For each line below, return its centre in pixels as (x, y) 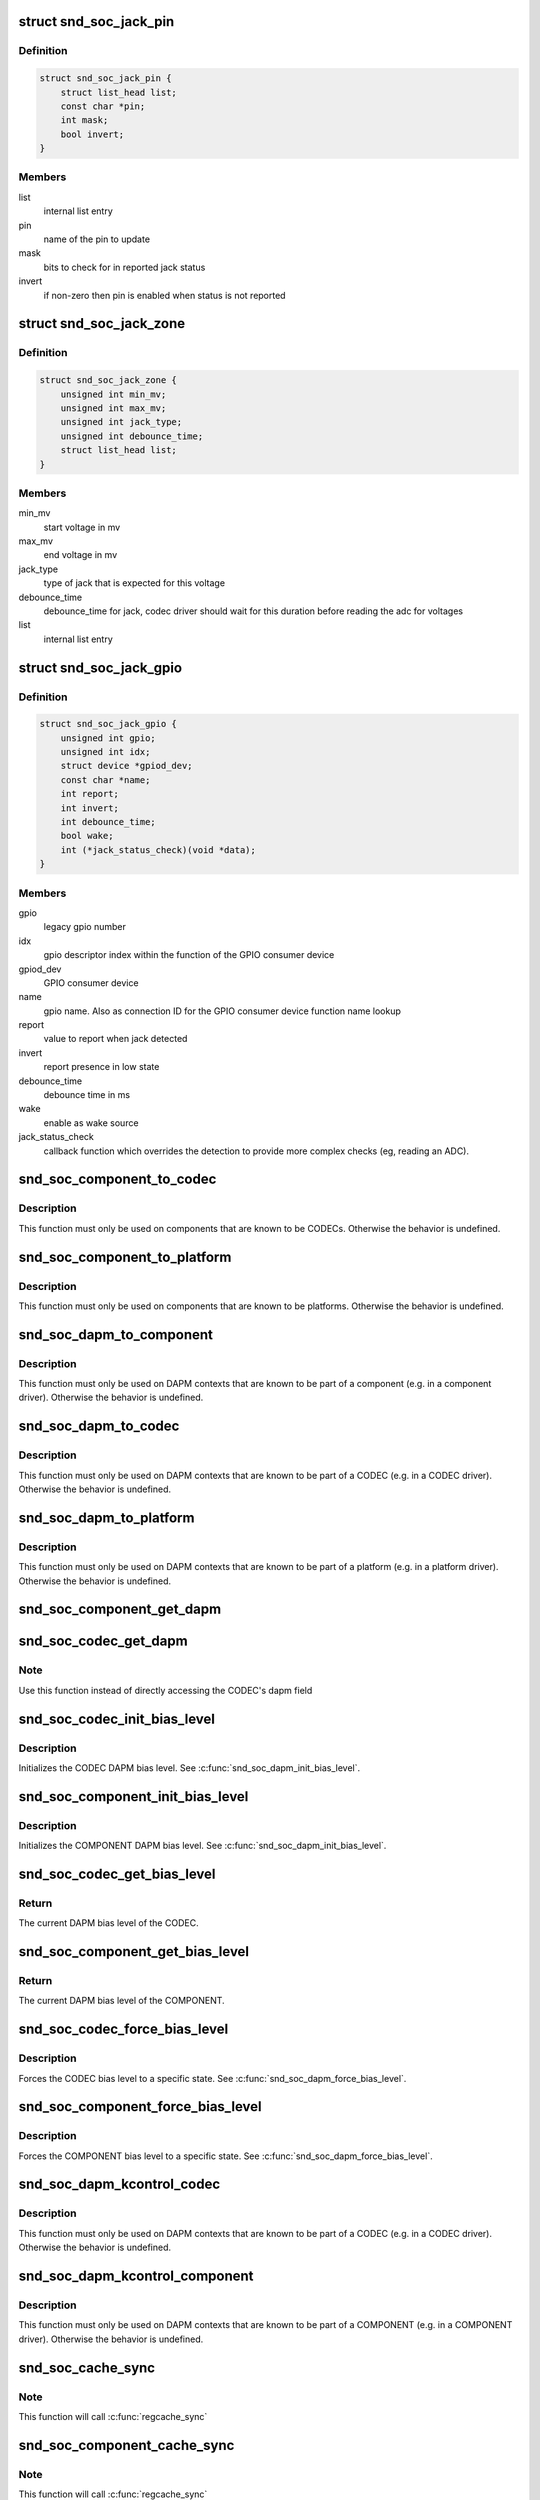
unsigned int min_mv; (113, 394)
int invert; (90, 808)
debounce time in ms (86, 1095)
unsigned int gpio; (108, 738)
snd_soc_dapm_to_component (116, 1334)
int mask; (84, 120)
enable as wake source (91, 1122)
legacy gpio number (85, 927)
